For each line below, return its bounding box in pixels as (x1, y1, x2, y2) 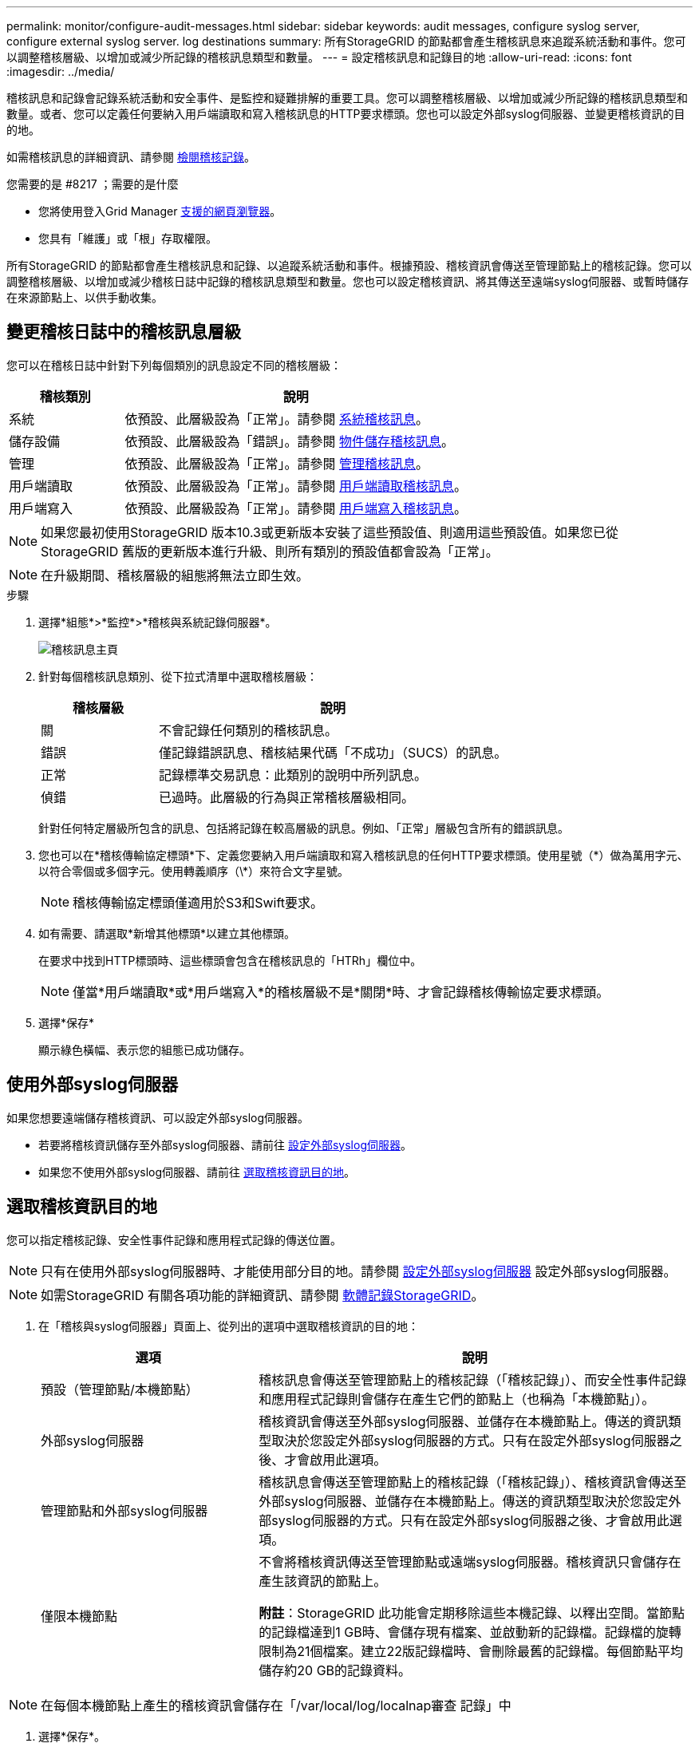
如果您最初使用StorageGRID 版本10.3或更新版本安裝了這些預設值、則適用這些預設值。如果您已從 (41, 524, 618, 540)
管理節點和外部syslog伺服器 (41, 1502, 208, 1519)
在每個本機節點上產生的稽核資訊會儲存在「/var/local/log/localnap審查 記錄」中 (41, 1697, 511, 1713)
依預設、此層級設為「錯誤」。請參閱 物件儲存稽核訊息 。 (124, 433, 455, 449)
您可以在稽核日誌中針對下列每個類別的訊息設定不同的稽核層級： (6, 358, 342, 372)
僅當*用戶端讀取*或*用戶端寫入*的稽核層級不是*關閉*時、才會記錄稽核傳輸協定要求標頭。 (73, 983, 610, 1000)
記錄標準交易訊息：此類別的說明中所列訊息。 (159, 766, 428, 783)
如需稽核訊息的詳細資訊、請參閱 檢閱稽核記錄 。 (6, 150, 255, 164)
